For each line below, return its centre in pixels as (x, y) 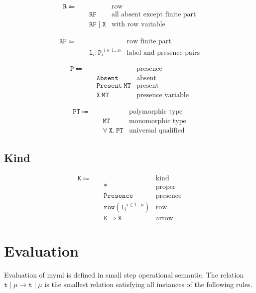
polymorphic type (156, 112)
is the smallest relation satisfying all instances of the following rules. (148, 284)
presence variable (163, 95)
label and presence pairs (163, 53)
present (148, 86)
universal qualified (157, 131)
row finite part (149, 42)
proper (166, 187)
